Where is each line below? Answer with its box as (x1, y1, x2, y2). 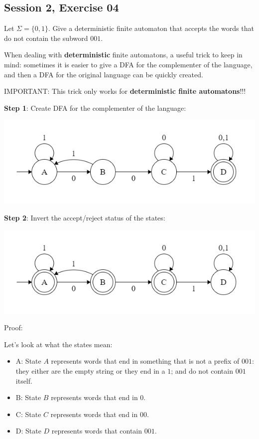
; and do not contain (171, 365, 233, 376)
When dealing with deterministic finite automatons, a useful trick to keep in (4, 49, 243, 60)
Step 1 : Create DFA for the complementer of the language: (4, 102, 186, 113)
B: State (15, 392, 41, 403)
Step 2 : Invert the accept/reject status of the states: (4, 212, 165, 222)
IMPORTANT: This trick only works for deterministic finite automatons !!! (4, 86, 246, 96)
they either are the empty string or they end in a (15, 365, 165, 376)
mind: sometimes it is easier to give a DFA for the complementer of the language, (4, 59, 253, 69)
